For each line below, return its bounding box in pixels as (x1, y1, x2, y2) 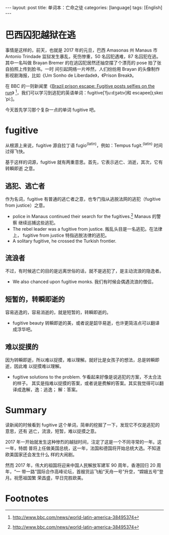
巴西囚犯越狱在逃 (5, 29, 76, 41)
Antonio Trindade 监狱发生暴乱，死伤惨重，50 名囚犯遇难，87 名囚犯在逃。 (5, 53, 161, 59)
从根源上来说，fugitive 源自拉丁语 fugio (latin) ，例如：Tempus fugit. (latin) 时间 (5, 141, 163, 148)
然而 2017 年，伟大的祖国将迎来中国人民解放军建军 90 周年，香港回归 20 (5, 462, 156, 468)
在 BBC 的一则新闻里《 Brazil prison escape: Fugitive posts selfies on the (5, 83, 155, 89)
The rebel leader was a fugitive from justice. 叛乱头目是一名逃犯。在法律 (12, 226, 162, 232)
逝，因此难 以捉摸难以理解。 (5, 363, 64, 369)
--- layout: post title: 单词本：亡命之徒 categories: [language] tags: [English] (5, 5, 162, 11)
